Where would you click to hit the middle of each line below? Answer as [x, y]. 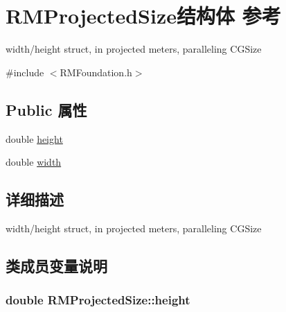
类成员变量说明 [56, 265]
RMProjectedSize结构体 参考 [143, 16]
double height [34, 138]
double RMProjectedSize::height [98, 300]
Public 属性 [46, 109]
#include [25, 72]
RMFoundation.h [96, 72]
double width [34, 162]
